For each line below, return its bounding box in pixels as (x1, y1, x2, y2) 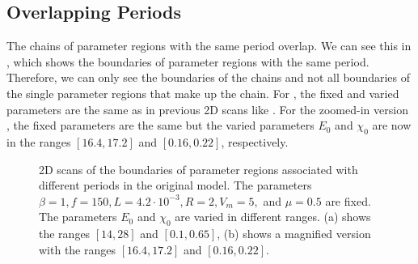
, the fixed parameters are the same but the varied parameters (6, 117, 315, 134)
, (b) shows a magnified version (217, 225, 371, 242)
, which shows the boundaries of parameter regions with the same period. (6, 53, 369, 70)
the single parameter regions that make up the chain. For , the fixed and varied (6, 84, 399, 101)
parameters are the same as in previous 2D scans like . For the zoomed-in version (6, 100, 408, 117)
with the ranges (39, 241, 116, 258)
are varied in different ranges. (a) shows (175, 208, 371, 225)
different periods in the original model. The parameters (39, 177, 312, 194)
